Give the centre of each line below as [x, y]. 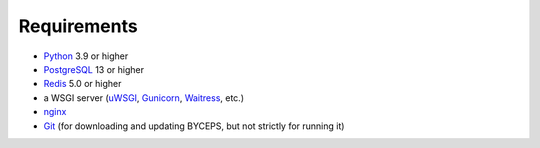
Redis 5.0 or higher [82, 84]
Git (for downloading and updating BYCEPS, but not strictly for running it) [194, 126]
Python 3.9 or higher [86, 56]
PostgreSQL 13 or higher [94, 69]
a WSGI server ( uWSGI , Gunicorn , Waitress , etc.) [144, 97]
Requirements [78, 26]
